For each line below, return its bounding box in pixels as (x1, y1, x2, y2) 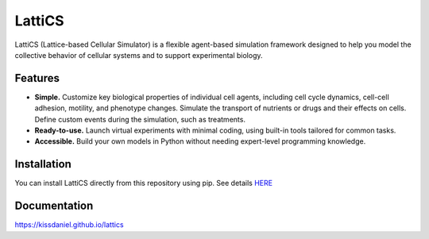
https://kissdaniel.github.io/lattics (14, 220, 124, 229)
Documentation (14, 199, 94, 213)
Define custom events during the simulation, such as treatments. (34, 114, 246, 124)
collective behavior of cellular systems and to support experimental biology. (14, 50, 263, 60)
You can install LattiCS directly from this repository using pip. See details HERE (14, 179, 273, 188)
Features (14, 71, 60, 85)
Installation (14, 157, 71, 171)
